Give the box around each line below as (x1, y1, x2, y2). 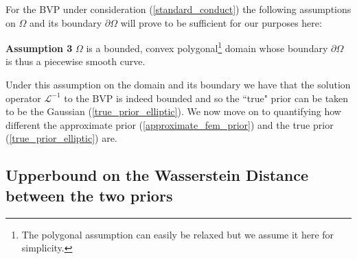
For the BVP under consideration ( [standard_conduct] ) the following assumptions (5, 2, 352, 16)
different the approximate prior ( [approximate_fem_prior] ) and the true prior (5, 117, 334, 132)
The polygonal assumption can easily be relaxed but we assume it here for (21, 227, 334, 241)
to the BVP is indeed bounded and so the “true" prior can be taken (64, 90, 349, 105)
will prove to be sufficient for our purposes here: (120, 15, 322, 29)
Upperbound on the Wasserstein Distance (5, 164, 309, 186)
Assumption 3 (5, 40, 73, 55)
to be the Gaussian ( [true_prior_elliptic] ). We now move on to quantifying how (5, 104, 341, 119)
